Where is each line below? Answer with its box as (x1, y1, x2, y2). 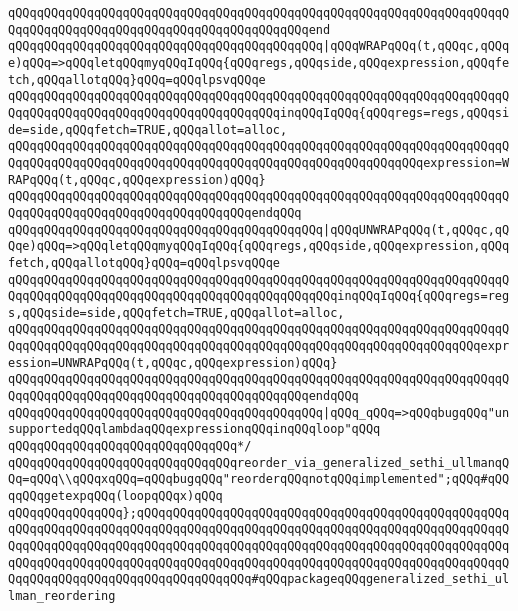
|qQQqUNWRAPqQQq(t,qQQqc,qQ (323, 222, 510, 237)
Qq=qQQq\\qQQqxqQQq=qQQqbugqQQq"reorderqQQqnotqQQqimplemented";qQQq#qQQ (8, 472, 510, 487)
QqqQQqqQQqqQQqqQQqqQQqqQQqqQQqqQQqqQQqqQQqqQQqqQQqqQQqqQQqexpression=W (8, 155, 510, 170)
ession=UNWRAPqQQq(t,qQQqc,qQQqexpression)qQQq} (8, 355, 338, 370)
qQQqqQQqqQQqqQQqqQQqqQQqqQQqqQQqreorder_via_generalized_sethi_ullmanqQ (8, 455, 510, 470)
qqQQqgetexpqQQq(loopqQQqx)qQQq (8, 489, 223, 504)
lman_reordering (8, 588, 116, 603)
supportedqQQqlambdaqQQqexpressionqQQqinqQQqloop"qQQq (8, 422, 381, 437)
